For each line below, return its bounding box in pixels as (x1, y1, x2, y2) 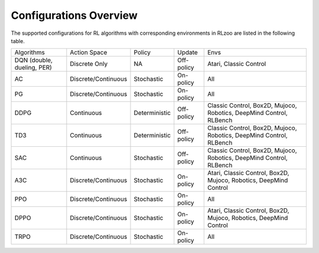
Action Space (70, 48, 108, 57)
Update (177, 48, 198, 57)
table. (11, 37, 25, 44)
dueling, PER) (14, 64, 53, 72)
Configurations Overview (11, 9, 138, 22)
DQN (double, (14, 56, 53, 64)
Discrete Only (70, 60, 108, 68)
